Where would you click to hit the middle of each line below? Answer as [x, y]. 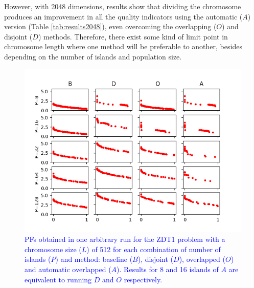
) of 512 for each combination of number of [154, 249]
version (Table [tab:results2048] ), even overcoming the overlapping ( [110, 26]
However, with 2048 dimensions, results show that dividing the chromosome [123, 6]
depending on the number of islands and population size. [93, 56]
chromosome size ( [53, 249]
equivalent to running [58, 279]
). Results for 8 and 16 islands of [168, 269]
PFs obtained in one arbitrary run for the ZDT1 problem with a [125, 239]
